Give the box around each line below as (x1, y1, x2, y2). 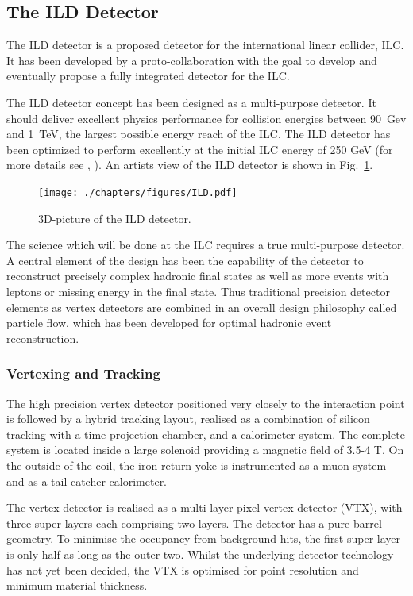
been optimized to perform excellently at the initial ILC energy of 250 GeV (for (6, 140, 393, 157)
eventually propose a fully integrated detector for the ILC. (6, 67, 290, 84)
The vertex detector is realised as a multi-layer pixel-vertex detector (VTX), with (6, 499, 403, 516)
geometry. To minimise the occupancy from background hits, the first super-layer (6, 530, 400, 547)
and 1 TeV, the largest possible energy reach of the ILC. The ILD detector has (6, 125, 391, 142)
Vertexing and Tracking (6, 363, 160, 383)
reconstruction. (6, 329, 79, 346)
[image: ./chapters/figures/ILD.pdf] (38, 186, 237, 198)
